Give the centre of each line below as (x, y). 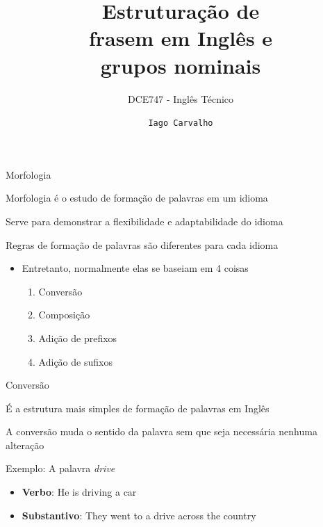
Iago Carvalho (181, 123)
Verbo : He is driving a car (79, 492)
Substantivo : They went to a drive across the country (139, 515)
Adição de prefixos (78, 338)
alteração (25, 445)
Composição (64, 315)
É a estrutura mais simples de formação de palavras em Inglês (138, 408)
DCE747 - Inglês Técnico (181, 98)
